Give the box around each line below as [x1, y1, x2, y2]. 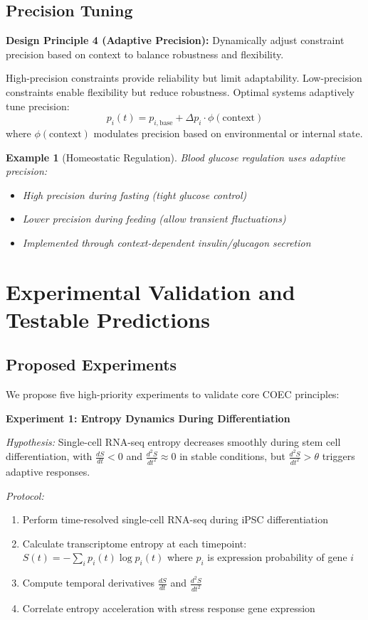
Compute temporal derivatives [22, 575, 155, 590]
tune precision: [6, 98, 70, 113]
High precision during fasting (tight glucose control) [22, 187, 247, 202]
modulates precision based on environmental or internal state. [93, 125, 363, 140]
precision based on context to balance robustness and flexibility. [6, 46, 284, 61]
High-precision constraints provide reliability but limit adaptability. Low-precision [6, 70, 362, 85]
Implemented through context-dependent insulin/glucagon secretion [22, 235, 311, 250]
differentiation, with [6, 449, 93, 464]
